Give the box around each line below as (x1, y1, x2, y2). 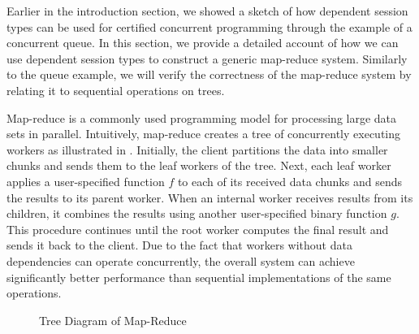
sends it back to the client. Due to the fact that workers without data (6, 236, 352, 254)
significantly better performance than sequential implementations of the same (6, 268, 391, 285)
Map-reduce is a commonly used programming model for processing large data (6, 109, 397, 126)
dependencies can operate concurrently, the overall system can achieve (6, 252, 355, 269)
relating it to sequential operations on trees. (6, 81, 225, 98)
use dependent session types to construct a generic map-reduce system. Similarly (6, 50, 408, 67)
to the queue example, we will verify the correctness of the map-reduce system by (6, 66, 412, 83)
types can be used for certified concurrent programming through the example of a (6, 18, 413, 35)
